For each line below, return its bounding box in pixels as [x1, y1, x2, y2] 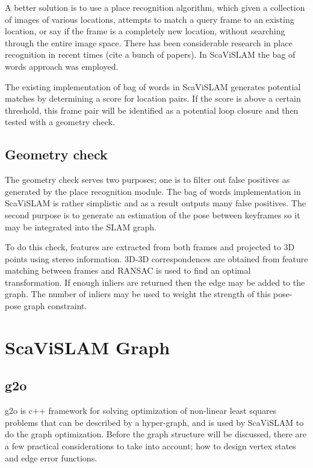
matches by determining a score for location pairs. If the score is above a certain [5, 92, 301, 105]
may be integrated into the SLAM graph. [5, 220, 156, 233]
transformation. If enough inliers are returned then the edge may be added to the [5, 276, 305, 288]
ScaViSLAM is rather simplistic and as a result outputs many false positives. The [5, 197, 306, 209]
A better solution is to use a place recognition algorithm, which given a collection [5, 1, 305, 13]
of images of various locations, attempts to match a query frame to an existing [5, 13, 294, 25]
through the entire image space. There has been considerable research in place [5, 36, 293, 49]
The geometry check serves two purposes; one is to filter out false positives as [5, 173, 290, 186]
